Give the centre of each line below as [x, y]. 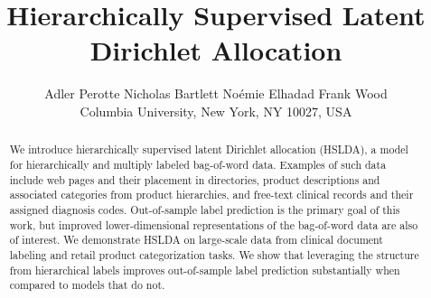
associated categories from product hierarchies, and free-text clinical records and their [211, 195]
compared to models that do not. [87, 285]
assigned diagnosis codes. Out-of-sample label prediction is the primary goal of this [205, 209]
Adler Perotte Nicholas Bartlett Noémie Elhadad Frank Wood [216, 93]
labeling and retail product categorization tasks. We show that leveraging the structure [214, 254]
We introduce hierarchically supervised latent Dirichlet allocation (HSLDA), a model [209, 149]
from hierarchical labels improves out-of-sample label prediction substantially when [205, 270]
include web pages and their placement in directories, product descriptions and [195, 179]
